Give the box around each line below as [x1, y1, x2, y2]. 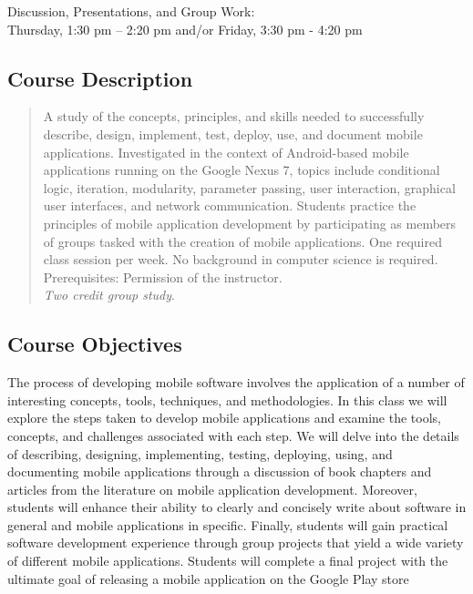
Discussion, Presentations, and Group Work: [7, 2, 255, 20]
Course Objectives [7, 330, 182, 358]
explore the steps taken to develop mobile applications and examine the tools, [7, 408, 441, 427]
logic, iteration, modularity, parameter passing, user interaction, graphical [43, 178, 456, 197]
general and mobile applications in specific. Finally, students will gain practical [7, 515, 448, 534]
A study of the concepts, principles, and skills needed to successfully [43, 107, 425, 126]
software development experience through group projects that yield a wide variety [7, 533, 464, 552]
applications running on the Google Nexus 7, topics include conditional [43, 160, 440, 179]
